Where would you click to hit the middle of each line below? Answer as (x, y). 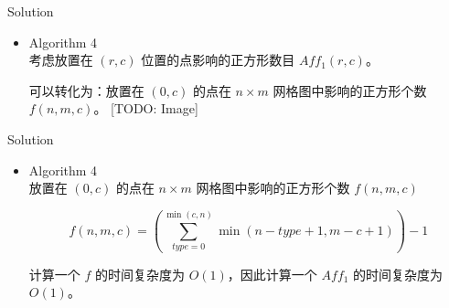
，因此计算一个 (272, 274)
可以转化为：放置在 (86, 90)
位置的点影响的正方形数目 (218, 60)
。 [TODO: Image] (146, 108)
